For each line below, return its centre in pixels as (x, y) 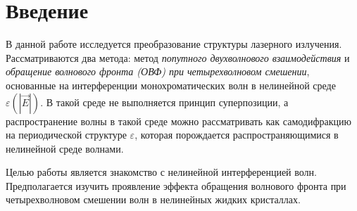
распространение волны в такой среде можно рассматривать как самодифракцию (178, 121)
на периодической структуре (66, 135)
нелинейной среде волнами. (65, 148)
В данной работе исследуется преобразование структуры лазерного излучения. (174, 44)
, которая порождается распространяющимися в (237, 135)
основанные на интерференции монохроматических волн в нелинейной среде (171, 85)
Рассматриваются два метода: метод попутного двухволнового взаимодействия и (178, 57)
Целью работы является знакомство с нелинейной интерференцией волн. (161, 172)
